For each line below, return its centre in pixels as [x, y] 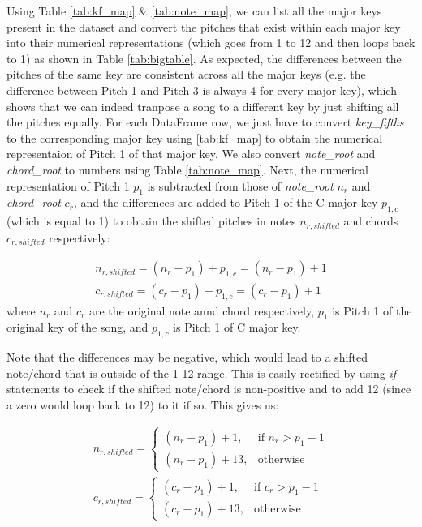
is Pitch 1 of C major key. [237, 327]
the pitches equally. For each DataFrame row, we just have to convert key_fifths [205, 122]
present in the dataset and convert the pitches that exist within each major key [204, 26]
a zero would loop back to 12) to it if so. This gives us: [143, 405]
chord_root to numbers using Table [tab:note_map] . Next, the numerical [187, 169]
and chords [371, 221]
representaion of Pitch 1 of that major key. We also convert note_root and [191, 154]
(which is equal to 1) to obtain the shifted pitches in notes [151, 221]
